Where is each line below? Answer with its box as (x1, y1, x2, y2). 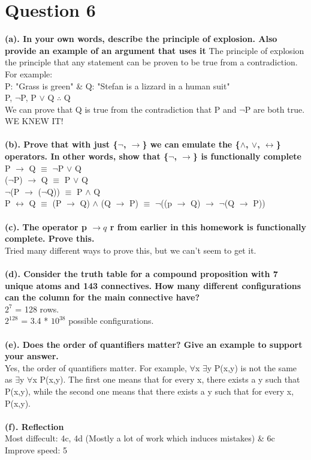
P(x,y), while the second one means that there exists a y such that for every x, (5, 384, 294, 397)
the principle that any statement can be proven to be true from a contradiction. (5, 56, 298, 68)
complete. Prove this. (5, 232, 95, 245)
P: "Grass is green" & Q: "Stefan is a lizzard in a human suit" (5, 79, 230, 92)
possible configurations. (68, 314, 154, 327)
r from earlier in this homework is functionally (110, 220, 306, 233)
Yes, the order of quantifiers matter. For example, (5, 361, 187, 374)
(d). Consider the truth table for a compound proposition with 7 (5, 267, 278, 279)
